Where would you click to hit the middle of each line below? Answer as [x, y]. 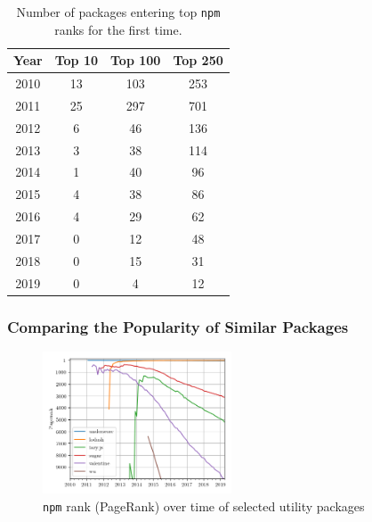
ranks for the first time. [118, 29]
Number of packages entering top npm [118, 12]
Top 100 [136, 60]
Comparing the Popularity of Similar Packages [178, 326]
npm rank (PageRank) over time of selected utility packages [204, 505]
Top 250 [198, 60]
